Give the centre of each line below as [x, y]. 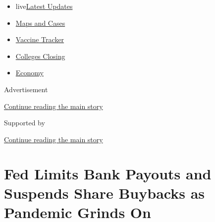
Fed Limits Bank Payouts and [108, 173]
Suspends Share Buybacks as [104, 193]
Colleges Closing [40, 56]
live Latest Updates [44, 6]
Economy [29, 73]
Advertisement [26, 89]
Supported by [25, 123]
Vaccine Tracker [40, 39]
